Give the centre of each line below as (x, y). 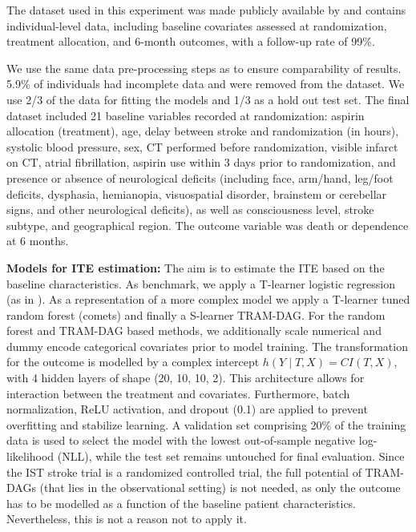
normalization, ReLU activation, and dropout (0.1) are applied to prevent (187, 409)
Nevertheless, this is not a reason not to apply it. (127, 519)
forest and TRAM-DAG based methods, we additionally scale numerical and (194, 330)
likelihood (30, 456)
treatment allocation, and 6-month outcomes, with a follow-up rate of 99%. (191, 41)
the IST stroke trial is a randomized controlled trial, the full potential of (184, 472)
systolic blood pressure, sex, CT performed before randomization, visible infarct (202, 146)
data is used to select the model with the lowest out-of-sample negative (181, 440)
